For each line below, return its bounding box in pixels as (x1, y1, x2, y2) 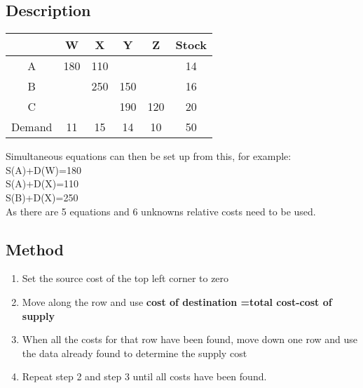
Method (6, 238, 64, 260)
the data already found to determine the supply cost (22, 345, 247, 360)
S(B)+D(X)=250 (6, 189, 78, 204)
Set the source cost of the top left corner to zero (22, 271, 229, 286)
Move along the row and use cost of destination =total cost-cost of (22, 294, 332, 309)
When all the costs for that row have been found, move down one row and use (22, 332, 358, 347)
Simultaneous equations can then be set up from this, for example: (6, 149, 292, 163)
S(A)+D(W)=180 (6, 162, 81, 177)
